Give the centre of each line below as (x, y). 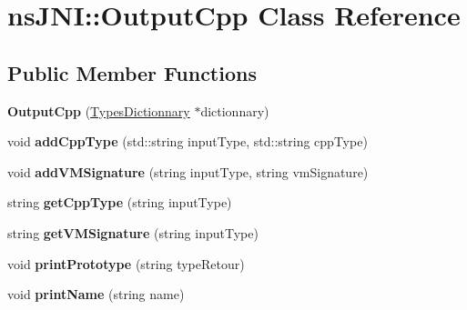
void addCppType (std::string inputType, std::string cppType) (188, 141)
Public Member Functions (132, 72)
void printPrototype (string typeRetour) (126, 263)
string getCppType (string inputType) (120, 202)
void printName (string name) (96, 294)
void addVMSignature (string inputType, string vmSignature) (188, 171)
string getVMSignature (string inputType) (133, 232)
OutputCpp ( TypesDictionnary (99, 110)
